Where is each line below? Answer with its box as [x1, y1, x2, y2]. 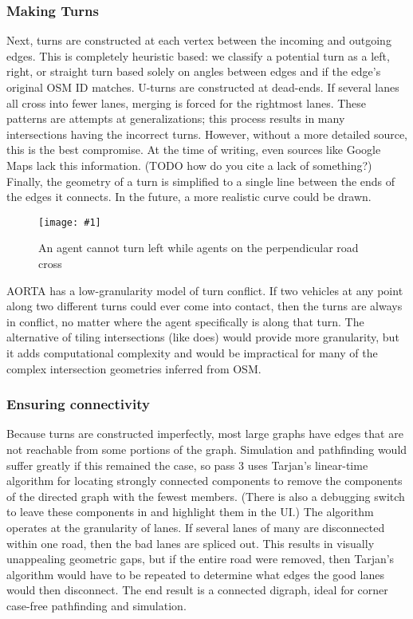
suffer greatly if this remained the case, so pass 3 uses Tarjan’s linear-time [6, 456, 368, 473]
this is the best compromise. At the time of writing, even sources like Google [6, 141, 381, 158]
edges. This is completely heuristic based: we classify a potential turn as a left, [6, 47, 390, 64]
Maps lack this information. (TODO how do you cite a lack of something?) [6, 156, 372, 173]
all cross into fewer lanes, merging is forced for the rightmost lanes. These [6, 94, 367, 111]
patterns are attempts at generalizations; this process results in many [6, 110, 345, 127]
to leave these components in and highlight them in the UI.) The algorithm [6, 503, 374, 520]
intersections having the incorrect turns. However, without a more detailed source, [6, 125, 408, 142]
